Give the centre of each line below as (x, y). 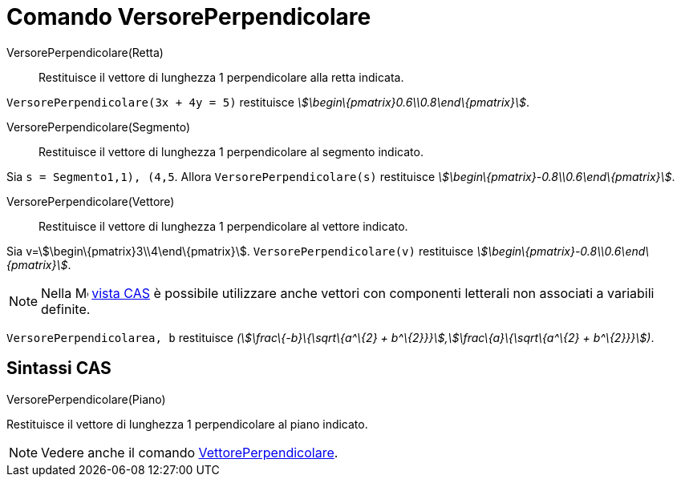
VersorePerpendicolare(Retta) (85, 52)
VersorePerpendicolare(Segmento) (99, 127)
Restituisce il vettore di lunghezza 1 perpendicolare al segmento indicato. (231, 151)
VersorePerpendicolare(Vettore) (91, 201)
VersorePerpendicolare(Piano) (86, 399)
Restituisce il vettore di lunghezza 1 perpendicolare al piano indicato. (187, 424)
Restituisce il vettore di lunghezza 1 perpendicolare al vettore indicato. (223, 226)
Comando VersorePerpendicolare (189, 17)
